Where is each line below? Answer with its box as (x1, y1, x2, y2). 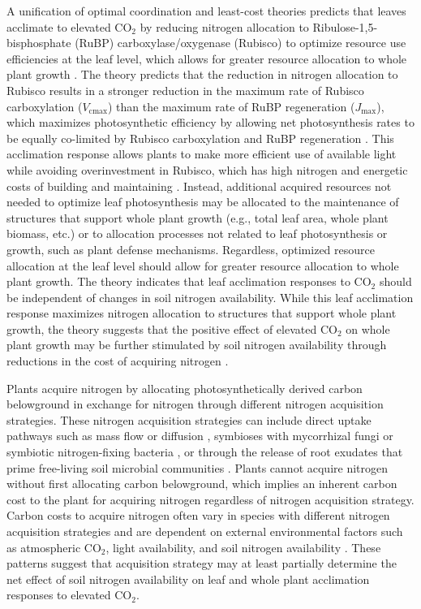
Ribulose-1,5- (312, 18, 378, 35)
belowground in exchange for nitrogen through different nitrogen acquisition (6, 395, 384, 412)
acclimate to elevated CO (6, 18, 132, 35)
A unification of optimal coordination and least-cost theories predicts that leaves (6, 2, 406, 19)
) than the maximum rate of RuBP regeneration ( (107, 97, 355, 114)
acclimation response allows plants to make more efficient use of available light (6, 145, 397, 162)
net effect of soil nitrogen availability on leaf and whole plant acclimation (6, 570, 370, 587)
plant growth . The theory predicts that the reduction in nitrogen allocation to (6, 66, 398, 83)
